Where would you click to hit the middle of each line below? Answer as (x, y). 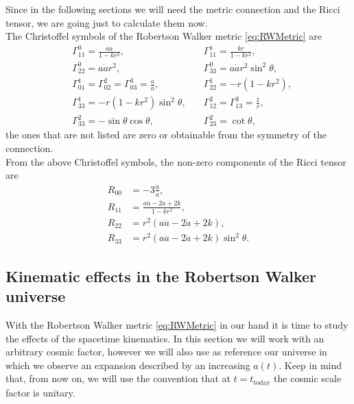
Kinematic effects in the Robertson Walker (161, 276)
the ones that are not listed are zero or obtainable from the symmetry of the (166, 135)
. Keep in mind (310, 365)
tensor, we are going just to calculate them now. (107, 22)
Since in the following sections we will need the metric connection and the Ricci (173, 9)
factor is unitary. (40, 392)
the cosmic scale (308, 378)
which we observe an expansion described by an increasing (128, 365)
